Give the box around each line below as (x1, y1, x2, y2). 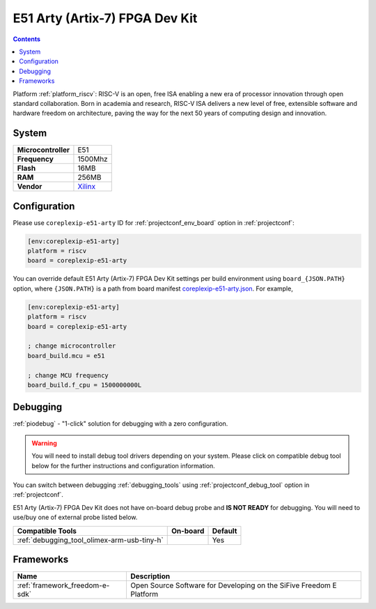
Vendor (17, 182, 42, 192)
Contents (13, 35, 41, 43)
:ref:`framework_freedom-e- (17, 580, 110, 590)
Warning (31, 439, 57, 447)
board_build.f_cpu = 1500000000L (27, 380, 142, 389)
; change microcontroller (27, 342, 116, 350)
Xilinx (77, 182, 96, 192)
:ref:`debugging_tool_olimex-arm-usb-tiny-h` (17, 535, 164, 545)
